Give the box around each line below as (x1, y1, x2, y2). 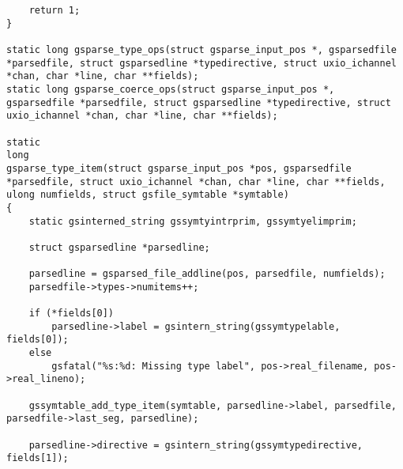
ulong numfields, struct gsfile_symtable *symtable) (6, 189, 289, 201)
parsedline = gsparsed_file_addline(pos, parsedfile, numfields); (28, 268, 386, 280)
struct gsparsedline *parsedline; (28, 241, 210, 253)
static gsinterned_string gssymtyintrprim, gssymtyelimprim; (28, 215, 357, 227)
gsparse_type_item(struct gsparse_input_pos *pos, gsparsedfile (6, 162, 352, 174)
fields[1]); (6, 452, 69, 464)
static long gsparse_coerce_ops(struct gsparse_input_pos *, (6, 83, 335, 95)
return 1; (28, 5, 81, 16)
